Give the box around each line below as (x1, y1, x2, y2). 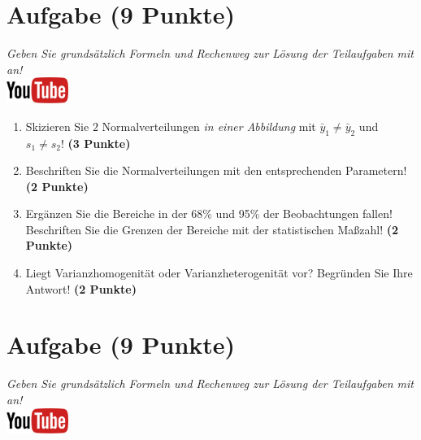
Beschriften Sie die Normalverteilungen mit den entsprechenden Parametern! (25, 162, 407, 179)
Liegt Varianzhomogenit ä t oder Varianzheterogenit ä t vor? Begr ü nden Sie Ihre (25, 264, 413, 281)
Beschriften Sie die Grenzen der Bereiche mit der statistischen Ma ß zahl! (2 (25, 220, 398, 237)
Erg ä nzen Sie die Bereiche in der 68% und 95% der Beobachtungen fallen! (25, 205, 393, 222)
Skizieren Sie (25, 117, 89, 134)
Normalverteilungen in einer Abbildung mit (102, 117, 316, 134)
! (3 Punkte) (60, 134, 131, 151)
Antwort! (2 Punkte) (25, 280, 137, 297)
